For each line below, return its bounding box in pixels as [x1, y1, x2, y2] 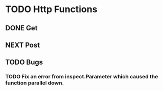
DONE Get [5, 24, 38, 32]
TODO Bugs [5, 58, 43, 67]
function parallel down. [5, 79, 64, 86]
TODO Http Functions [5, 4, 98, 15]
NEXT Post [5, 40, 40, 49]
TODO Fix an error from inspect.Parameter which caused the [5, 73, 158, 80]
